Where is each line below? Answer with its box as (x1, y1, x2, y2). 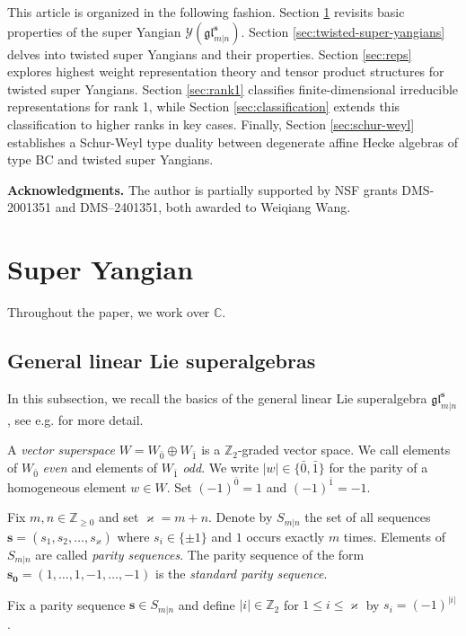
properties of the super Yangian (7, 22, 181, 40)
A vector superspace (7, 440, 116, 459)
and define (178, 595, 235, 614)
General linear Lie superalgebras (7, 347, 316, 375)
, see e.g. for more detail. (7, 410, 144, 428)
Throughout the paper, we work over (7, 303, 210, 322)
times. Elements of (343, 526, 445, 545)
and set (98, 508, 139, 526)
